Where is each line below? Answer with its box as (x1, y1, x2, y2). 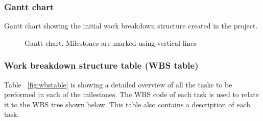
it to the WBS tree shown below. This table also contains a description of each (4, 99, 251, 109)
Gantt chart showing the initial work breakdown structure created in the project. (4, 20, 258, 31)
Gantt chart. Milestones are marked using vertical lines (25, 37, 197, 48)
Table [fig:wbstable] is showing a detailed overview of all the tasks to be (4, 79, 232, 89)
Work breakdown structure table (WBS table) (4, 59, 199, 72)
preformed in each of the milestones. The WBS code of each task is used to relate (4, 89, 259, 100)
